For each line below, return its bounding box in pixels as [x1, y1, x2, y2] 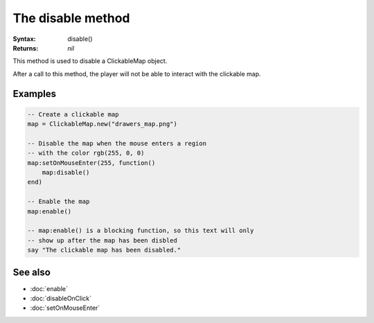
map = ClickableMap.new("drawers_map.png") [27, 120, 178, 128]
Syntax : [12, 35, 36, 43]
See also [12, 266, 51, 278]
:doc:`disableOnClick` [30, 295, 92, 303]
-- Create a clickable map [27, 110, 119, 118]
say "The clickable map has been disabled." [27, 246, 181, 254]
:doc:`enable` [30, 284, 69, 293]
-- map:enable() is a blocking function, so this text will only [27, 227, 254, 235]
